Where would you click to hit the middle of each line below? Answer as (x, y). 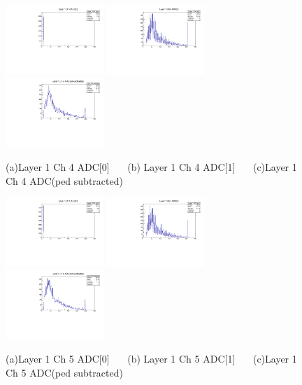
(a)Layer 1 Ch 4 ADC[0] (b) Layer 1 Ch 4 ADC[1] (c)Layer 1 (151, 166)
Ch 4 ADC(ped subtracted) (64, 180)
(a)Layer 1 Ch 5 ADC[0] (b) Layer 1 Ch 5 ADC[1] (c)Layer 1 (151, 359)
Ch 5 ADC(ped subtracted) (64, 372)
